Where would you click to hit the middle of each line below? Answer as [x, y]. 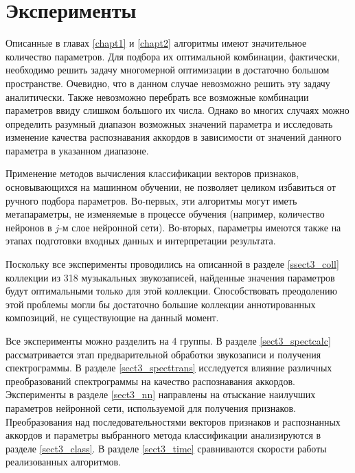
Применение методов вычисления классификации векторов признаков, [152, 173]
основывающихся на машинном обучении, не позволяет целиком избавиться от [171, 187]
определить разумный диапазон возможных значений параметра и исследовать [169, 123]
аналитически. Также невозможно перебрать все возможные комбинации [157, 96]
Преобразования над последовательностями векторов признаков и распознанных [173, 421]
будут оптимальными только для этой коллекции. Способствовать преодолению [171, 291]
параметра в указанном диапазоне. [77, 150]
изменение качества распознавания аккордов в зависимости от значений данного [174, 137]
